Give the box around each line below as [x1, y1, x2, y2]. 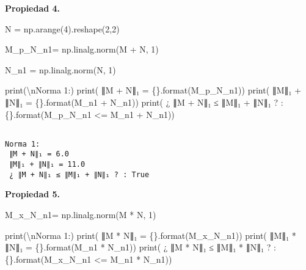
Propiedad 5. [5, 188, 60, 200]
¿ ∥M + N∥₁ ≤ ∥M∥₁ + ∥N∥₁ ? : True [9, 170, 150, 179]
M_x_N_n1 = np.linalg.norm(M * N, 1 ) [5, 208, 156, 221]
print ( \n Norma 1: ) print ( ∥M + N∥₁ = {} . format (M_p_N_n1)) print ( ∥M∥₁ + [5, 84, 302, 97]
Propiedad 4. [5, 2, 60, 14]
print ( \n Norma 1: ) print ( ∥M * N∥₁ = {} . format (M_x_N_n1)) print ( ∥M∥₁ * [5, 228, 296, 241]
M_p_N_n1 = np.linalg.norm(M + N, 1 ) [5, 43, 159, 56]
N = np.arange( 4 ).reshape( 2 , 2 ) [5, 22, 120, 35]
